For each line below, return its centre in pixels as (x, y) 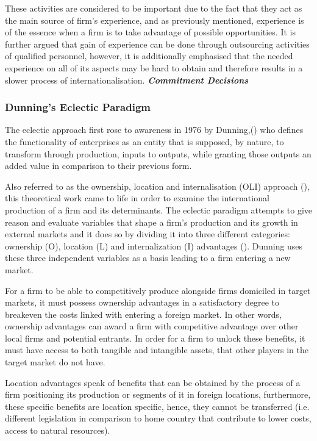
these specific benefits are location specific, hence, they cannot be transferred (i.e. (157, 406)
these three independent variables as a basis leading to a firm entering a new (148, 258)
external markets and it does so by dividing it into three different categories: (148, 234)
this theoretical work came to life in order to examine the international (137, 198)
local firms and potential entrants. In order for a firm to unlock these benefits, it (155, 338)
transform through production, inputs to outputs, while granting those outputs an (158, 153)
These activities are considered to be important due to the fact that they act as (154, 8)
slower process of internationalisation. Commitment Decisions (127, 80)
